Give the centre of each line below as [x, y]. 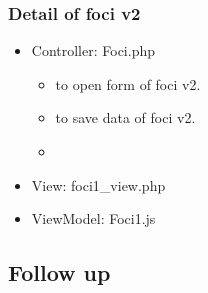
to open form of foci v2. [128, 83]
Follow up [59, 272]
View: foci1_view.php [98, 184]
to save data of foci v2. [125, 117]
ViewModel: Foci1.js [93, 218]
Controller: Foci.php [93, 50]
